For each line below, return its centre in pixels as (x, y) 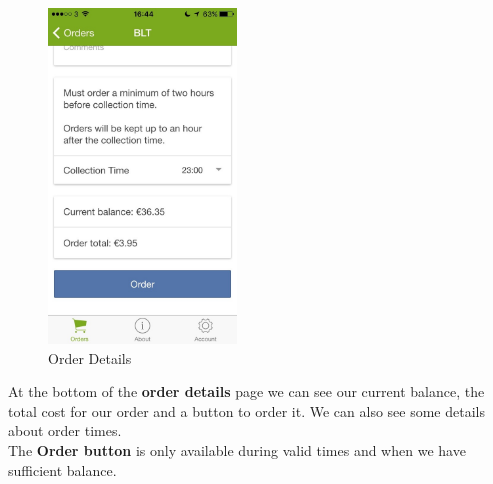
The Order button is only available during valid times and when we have (237, 449)
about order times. (65, 430)
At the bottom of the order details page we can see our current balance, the (246, 391)
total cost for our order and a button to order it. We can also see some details (246, 410)
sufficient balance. (62, 469)
